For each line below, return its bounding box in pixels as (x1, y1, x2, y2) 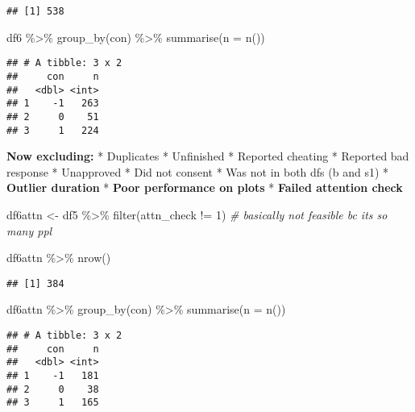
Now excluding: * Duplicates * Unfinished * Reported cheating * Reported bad (6, 148, 409, 164)
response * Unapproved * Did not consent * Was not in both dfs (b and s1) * (6, 163, 389, 180)
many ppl (6, 222, 52, 239)
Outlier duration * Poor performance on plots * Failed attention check (6, 179, 403, 196)
